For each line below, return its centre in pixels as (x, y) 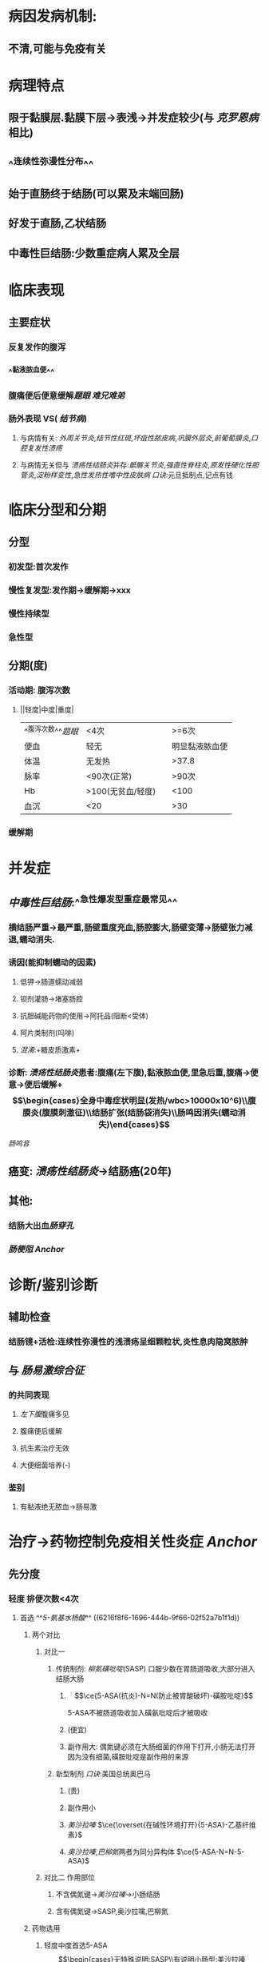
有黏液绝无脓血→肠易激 (58, 1507)
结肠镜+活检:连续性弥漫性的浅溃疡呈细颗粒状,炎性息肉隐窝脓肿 (129, 1342)
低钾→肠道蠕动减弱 (51, 981)
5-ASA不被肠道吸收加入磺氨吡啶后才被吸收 (138, 1713)
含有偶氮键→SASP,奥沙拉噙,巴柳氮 (112, 1912)
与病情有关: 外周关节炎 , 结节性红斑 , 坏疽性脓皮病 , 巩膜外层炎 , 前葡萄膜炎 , (135, 438)
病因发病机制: (53, 16)
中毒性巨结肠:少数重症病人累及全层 (94, 253)
